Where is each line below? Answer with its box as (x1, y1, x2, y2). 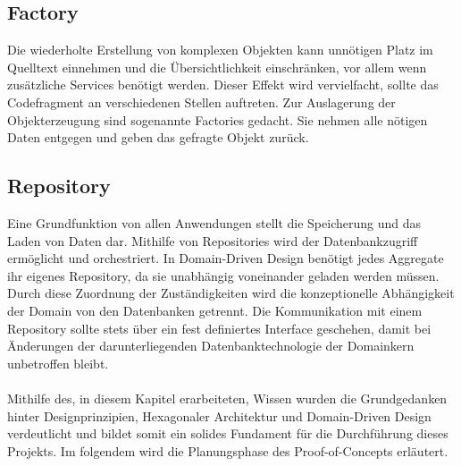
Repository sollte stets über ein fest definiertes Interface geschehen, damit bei (7, 318, 432, 337)
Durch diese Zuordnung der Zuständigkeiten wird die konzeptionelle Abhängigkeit (7, 284, 455, 302)
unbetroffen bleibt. (7, 353, 109, 372)
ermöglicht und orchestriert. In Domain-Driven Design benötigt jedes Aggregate (7, 249, 444, 267)
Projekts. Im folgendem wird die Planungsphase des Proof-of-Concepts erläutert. (7, 441, 448, 460)
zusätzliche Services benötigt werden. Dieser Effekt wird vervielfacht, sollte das (7, 75, 439, 94)
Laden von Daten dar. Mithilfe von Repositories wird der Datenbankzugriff (7, 231, 418, 250)
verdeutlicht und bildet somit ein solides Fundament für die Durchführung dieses (7, 424, 448, 443)
